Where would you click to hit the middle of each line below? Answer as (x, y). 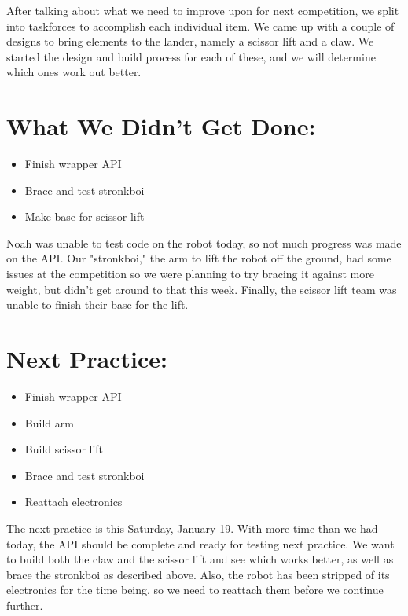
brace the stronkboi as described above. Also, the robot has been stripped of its (198, 574)
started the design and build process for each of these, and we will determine (191, 56)
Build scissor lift (64, 449)
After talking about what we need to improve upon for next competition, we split (203, 10)
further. (25, 605)
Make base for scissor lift (85, 216)
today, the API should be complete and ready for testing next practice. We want (200, 543)
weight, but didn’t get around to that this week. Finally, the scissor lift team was (202, 289)
